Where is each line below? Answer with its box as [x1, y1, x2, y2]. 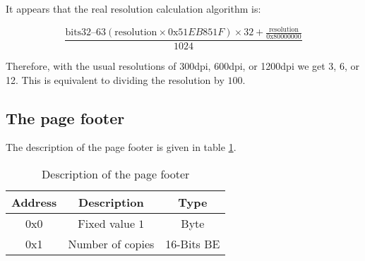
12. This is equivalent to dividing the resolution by [6, 72, 225, 87]
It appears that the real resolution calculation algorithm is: [6, 1, 261, 16]
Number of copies [68, 235, 155, 252]
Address [11, 193, 57, 210]
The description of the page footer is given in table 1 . [6, 140, 237, 154]
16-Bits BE [165, 235, 220, 252]
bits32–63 [65, 28, 107, 38]
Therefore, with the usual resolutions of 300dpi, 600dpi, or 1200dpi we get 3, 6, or [6, 58, 359, 73]
